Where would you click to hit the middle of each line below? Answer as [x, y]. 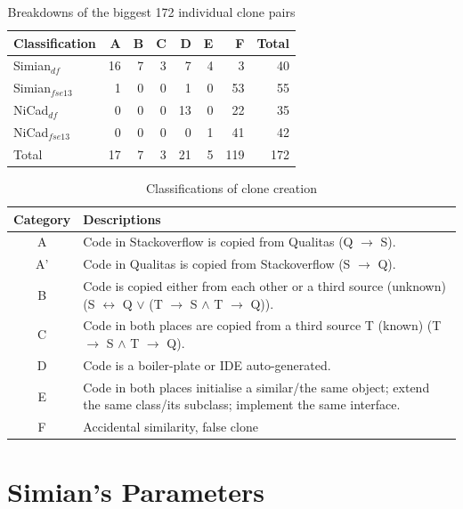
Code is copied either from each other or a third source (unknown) [264, 286]
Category [42, 218]
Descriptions [122, 218]
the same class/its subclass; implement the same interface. [242, 404]
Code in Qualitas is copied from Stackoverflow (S [217, 264]
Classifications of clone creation [231, 187]
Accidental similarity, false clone [171, 427]
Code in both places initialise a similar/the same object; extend [256, 387]
